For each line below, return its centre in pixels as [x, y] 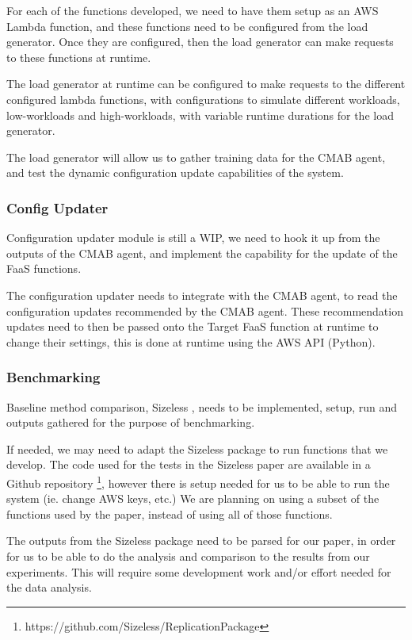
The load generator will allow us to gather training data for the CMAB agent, [196, 157]
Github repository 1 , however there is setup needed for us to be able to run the [198, 481]
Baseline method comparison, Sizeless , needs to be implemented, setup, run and [202, 406]
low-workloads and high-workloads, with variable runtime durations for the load [200, 115]
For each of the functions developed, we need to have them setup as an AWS [193, 10]
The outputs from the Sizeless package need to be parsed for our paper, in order [201, 540]
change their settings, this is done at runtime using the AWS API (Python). [191, 341]
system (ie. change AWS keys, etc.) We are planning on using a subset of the [193, 498]
